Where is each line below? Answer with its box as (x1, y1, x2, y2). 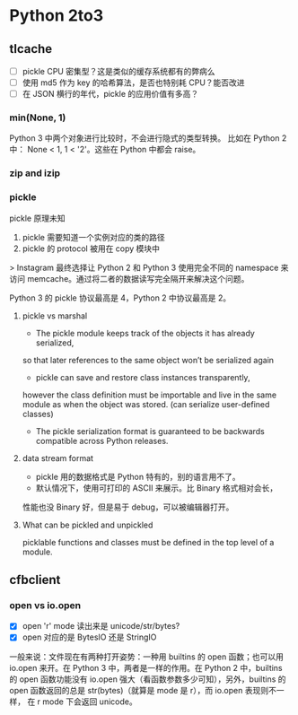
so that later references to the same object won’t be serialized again (22, 354, 275, 365)
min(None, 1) (9, 111, 66, 124)
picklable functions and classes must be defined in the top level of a (22, 536, 275, 547)
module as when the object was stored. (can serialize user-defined (22, 398, 270, 409)
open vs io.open (9, 599, 82, 612)
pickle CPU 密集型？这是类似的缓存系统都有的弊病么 (22, 66, 215, 76)
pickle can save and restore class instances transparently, (35, 371, 250, 382)
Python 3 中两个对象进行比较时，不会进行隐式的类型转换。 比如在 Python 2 (9, 133, 287, 144)
